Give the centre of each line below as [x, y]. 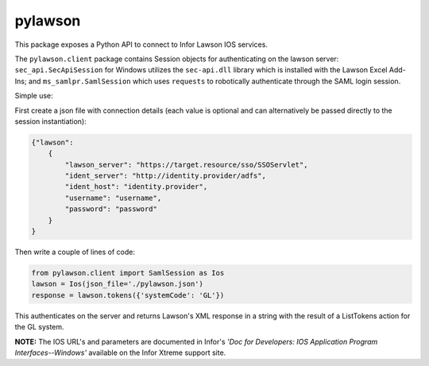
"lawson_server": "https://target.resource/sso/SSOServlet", [186, 164]
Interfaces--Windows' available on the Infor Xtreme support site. [120, 353]
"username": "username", [113, 198]
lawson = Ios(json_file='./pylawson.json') [118, 284]
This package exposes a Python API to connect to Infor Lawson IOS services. [141, 44]
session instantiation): [50, 121]
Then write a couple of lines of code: [75, 252]
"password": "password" [111, 209]
